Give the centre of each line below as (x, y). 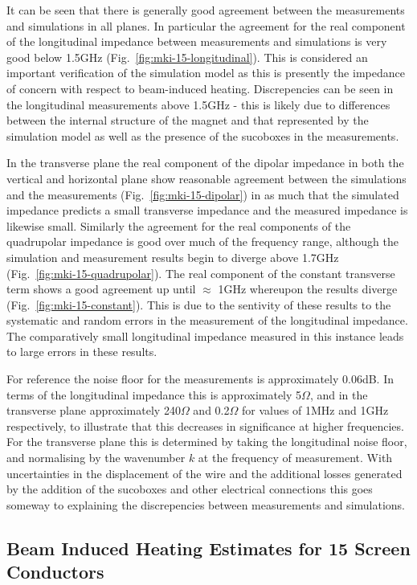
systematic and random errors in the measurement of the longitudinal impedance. (207, 320)
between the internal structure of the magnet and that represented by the (188, 120)
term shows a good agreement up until (101, 289)
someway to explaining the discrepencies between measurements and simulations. (206, 504)
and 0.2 (211, 410)
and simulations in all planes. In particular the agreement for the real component (206, 25)
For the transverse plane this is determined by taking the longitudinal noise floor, (207, 442)
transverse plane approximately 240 (94, 410)
